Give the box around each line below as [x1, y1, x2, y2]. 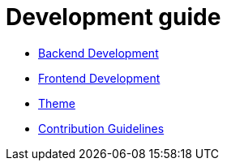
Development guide [6, 3, 221, 31]
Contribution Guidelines [38, 121, 165, 135]
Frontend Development [38, 71, 161, 85]
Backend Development [38, 45, 159, 60]
